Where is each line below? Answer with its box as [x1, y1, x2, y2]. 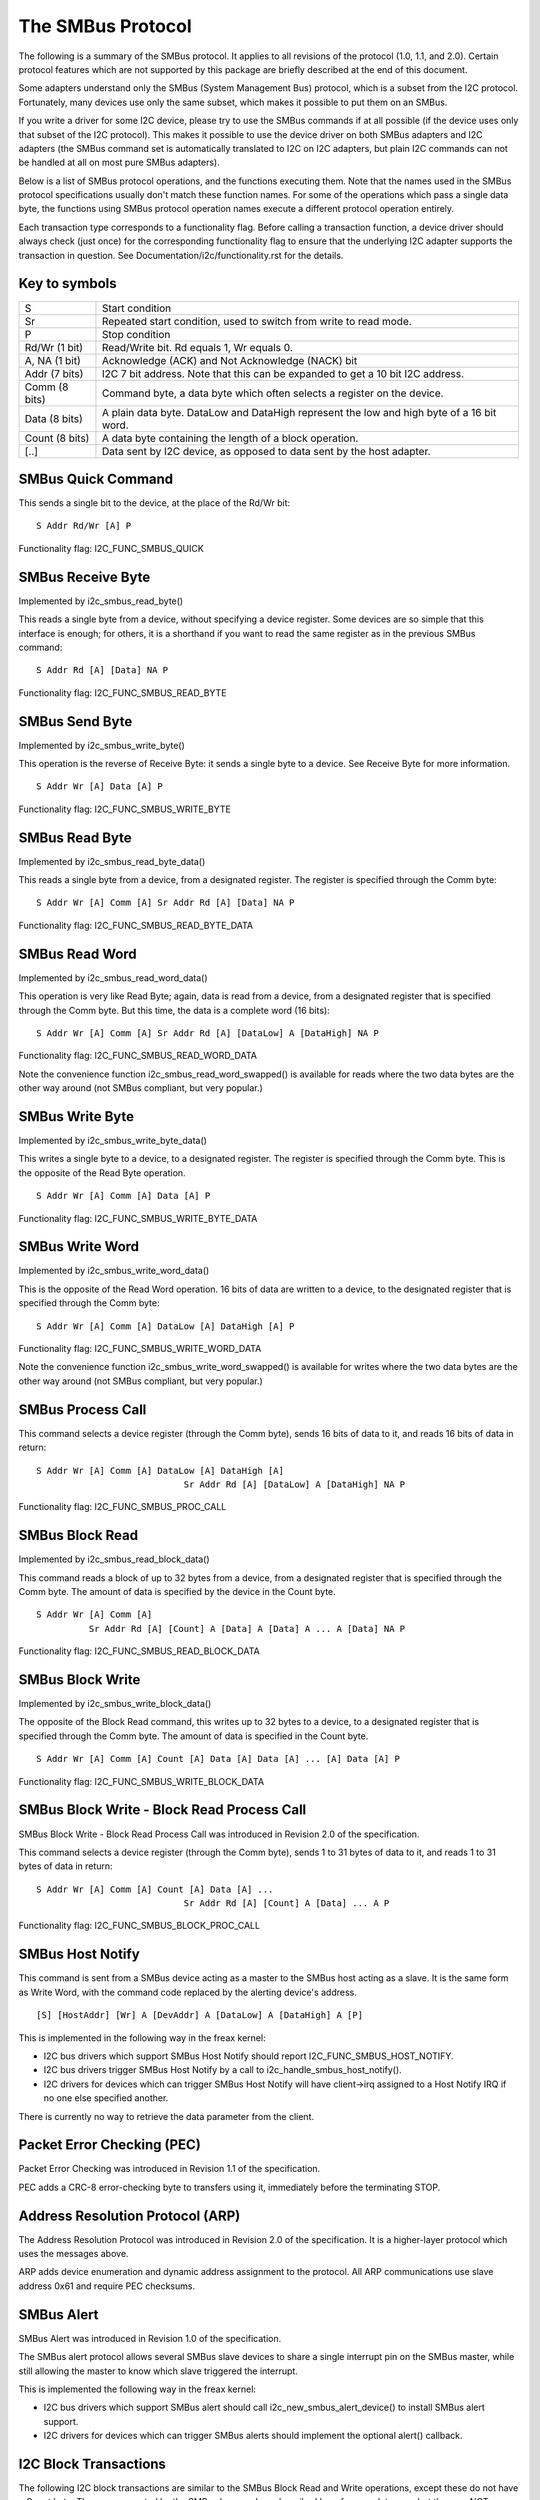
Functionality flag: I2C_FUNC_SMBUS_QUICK [18, 542, 204, 554]
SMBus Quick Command [18, 470, 174, 487]
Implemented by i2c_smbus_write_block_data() [18, 1698, 212, 1710]
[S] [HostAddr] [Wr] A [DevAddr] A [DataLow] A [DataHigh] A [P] [36, 2010, 364, 2021]
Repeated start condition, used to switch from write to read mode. [101, 314, 412, 328]
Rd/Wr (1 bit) [24, 340, 84, 354]
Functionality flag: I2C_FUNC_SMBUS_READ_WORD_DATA [18, 1050, 257, 1062]
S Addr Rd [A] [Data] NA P [36, 665, 169, 676]
